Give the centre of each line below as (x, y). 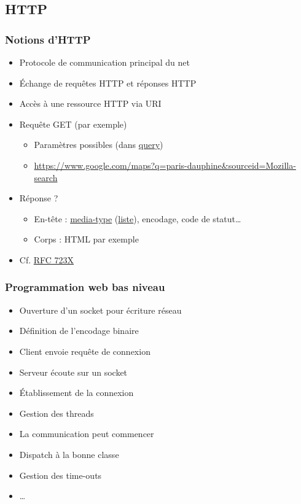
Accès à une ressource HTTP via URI (90, 103)
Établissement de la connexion (76, 393)
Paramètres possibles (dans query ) (99, 145)
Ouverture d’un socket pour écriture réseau (100, 310)
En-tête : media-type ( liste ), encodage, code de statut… (138, 218)
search (46, 177)
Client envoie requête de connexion (85, 351)
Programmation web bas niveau (85, 287)
